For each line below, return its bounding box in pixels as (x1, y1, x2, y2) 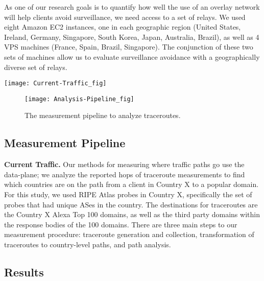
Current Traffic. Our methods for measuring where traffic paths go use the (4, 159, 245, 170)
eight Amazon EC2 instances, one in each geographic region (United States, (4, 21, 241, 32)
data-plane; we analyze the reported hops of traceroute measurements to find (4, 169, 245, 179)
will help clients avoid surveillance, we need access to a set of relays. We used (4, 11, 246, 22)
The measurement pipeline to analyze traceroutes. (25, 110, 181, 121)
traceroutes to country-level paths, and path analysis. (4, 239, 171, 250)
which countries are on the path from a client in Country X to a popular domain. (4, 179, 259, 190)
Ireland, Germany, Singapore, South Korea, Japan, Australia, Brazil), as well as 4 (4, 31, 259, 42)
